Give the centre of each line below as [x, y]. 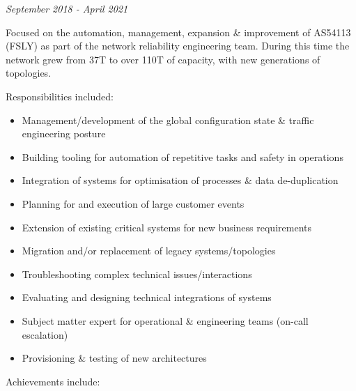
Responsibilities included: [60, 96]
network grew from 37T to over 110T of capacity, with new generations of [163, 59]
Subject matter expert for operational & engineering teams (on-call [165, 320]
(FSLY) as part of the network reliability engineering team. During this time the [178, 46]
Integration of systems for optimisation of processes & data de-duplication [180, 180]
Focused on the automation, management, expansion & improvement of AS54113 [178, 32]
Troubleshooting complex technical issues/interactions [137, 274]
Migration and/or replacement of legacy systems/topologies [149, 251]
